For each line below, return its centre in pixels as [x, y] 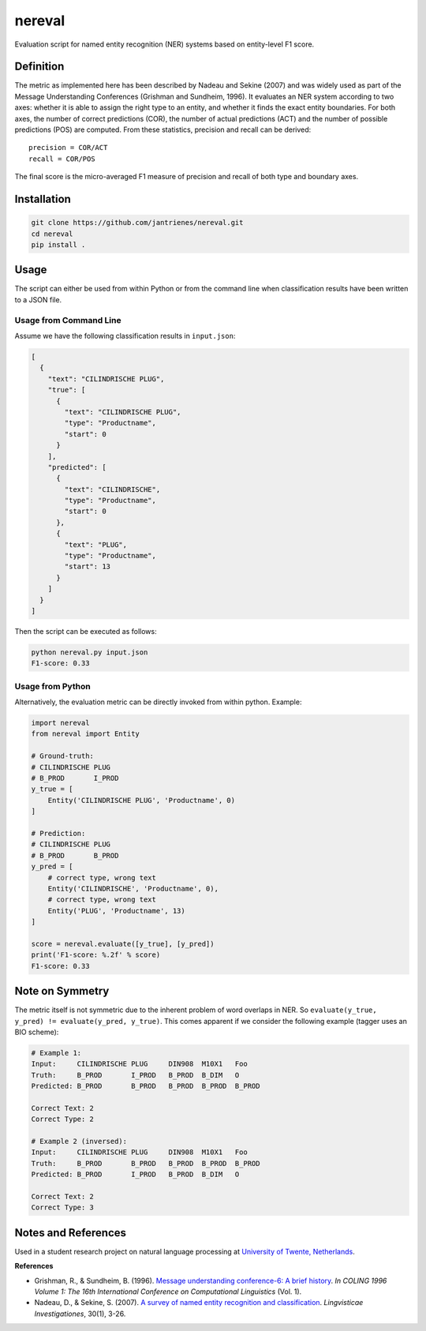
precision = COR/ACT [68, 148]
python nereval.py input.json [90, 652]
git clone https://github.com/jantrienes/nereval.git [137, 223]
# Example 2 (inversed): [79, 1142]
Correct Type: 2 [63, 1119]
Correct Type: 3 [63, 1207]
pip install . [58, 244]
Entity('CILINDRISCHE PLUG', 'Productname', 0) [142, 800]
